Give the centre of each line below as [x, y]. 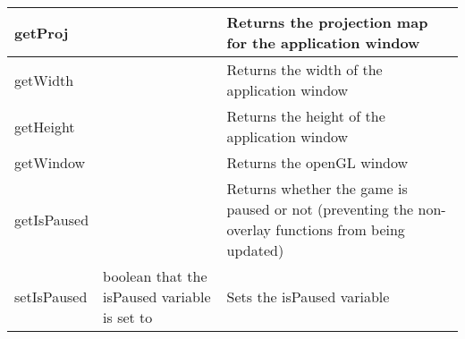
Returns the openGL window [317, 162]
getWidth [44, 80]
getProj [42, 32]
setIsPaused [51, 297]
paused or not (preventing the [320, 209]
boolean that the [155, 276]
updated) [255, 250]
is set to [128, 317]
